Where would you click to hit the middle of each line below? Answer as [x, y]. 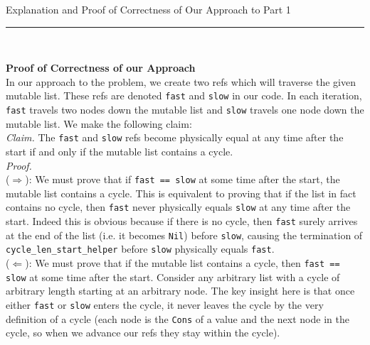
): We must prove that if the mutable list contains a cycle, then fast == [183, 263]
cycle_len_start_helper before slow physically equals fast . [140, 249]
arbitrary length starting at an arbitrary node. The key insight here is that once [180, 291]
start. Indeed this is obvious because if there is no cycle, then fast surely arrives [182, 221]
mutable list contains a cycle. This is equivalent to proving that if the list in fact [181, 193]
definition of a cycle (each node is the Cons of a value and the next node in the [178, 318]
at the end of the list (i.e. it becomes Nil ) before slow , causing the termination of [184, 235]
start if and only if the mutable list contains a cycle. [120, 151]
